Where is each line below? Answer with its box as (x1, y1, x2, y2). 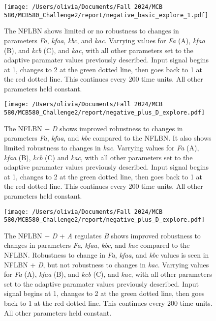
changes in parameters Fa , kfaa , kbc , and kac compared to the (4, 240, 190, 250)
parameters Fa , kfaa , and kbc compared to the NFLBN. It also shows (4, 133, 212, 143)
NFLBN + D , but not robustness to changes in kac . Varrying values (4, 259, 209, 269)
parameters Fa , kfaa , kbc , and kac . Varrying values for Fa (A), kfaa (4, 35, 205, 45)
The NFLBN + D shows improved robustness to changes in (4, 123, 183, 133)
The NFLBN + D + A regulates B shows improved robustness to (4, 230, 201, 240)
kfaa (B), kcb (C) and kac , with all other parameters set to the (4, 152, 193, 162)
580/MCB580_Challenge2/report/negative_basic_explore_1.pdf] (4, 11, 209, 19)
